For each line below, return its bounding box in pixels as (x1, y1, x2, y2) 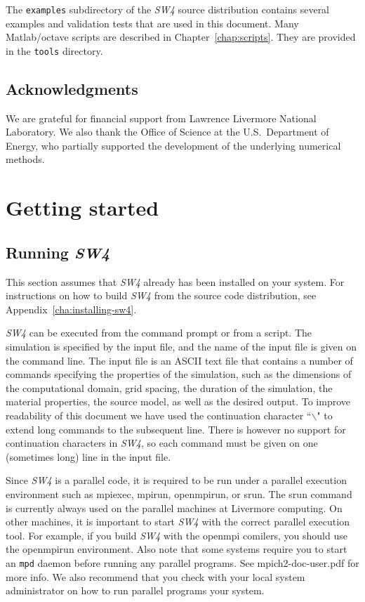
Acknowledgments (6, 77, 138, 99)
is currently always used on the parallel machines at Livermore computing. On (6, 500, 343, 515)
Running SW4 (6, 241, 110, 263)
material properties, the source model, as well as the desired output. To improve (6, 394, 350, 409)
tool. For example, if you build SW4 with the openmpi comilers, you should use (6, 528, 347, 542)
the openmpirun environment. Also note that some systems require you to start (6, 542, 347, 556)
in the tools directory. (6, 43, 103, 58)
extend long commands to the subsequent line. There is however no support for (6, 421, 346, 436)
